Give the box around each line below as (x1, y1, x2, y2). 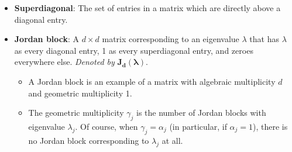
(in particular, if (169, 120, 227, 132)
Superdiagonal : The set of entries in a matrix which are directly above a (14, 2, 281, 13)
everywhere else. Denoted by (14, 56, 115, 68)
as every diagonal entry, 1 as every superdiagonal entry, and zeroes (14, 44, 253, 56)
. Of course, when (75, 120, 138, 132)
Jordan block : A (14, 33, 80, 45)
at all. (162, 134, 183, 146)
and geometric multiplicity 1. (28, 87, 132, 99)
